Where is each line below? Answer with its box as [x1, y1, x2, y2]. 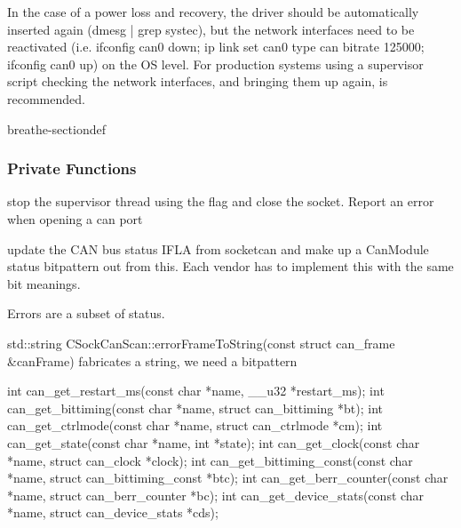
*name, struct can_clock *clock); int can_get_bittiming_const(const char [7, 451, 413, 469]
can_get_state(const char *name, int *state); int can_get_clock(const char [7, 433, 420, 452]
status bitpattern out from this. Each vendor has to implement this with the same [7, 257, 454, 276]
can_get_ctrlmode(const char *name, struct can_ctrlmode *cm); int [7, 416, 383, 435]
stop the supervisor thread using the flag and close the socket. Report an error [7, 192, 434, 211]
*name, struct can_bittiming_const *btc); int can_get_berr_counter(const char [7, 468, 449, 487]
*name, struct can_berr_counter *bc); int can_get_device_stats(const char [7, 485, 425, 504]
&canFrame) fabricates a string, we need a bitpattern [7, 351, 298, 370]
